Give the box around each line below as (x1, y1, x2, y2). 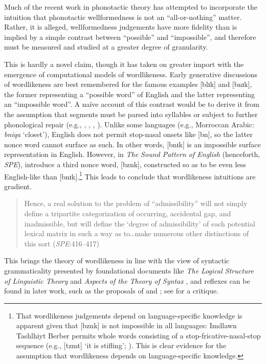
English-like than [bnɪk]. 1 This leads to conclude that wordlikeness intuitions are (4, 169, 256, 181)
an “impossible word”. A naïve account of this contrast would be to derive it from (4, 99, 259, 109)
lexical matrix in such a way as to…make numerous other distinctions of (24, 228, 249, 239)
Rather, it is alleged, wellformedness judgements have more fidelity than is (4, 21, 237, 32)
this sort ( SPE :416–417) (24, 238, 99, 248)
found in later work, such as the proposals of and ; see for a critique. (4, 285, 219, 296)
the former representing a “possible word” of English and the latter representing (4, 88, 255, 99)
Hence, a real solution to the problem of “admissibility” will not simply (24, 198, 248, 209)
